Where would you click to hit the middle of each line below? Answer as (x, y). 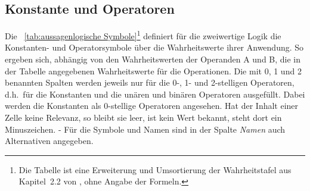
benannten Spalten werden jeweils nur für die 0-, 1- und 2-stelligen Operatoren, (150, 82)
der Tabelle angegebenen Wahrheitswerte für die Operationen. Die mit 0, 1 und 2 (153, 71)
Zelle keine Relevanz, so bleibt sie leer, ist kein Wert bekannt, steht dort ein (143, 118)
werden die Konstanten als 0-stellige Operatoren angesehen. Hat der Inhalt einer (152, 106)
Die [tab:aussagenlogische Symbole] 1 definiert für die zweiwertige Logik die (143, 35)
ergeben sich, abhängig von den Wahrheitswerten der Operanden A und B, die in (153, 59)
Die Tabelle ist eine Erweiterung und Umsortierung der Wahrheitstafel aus (155, 169)
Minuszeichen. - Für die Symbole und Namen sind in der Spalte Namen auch (145, 129)
